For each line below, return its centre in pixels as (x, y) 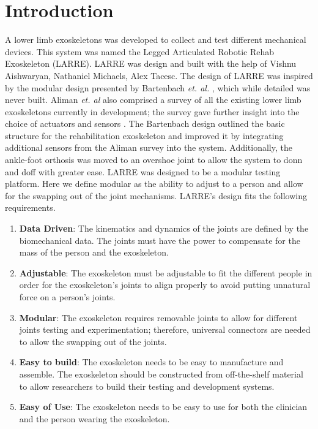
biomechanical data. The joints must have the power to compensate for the (160, 240)
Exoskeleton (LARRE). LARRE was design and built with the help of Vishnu (151, 63)
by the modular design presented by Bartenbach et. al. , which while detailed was (158, 87)
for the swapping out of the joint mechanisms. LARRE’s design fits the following (156, 195)
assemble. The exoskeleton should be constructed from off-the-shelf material (161, 374)
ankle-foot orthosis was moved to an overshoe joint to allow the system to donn (154, 160)
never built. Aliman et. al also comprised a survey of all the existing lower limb (153, 100)
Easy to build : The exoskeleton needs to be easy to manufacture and (151, 362)
